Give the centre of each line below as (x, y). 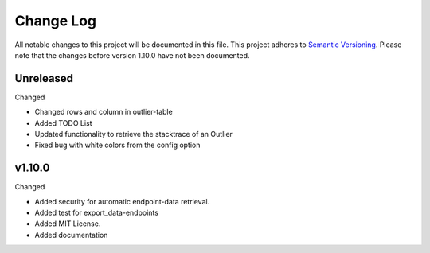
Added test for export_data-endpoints (97, 213)
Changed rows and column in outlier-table (104, 112)
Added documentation (71, 235)
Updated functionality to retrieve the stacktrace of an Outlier (133, 134)
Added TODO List (63, 123)
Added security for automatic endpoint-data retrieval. (122, 201)
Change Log (56, 21)
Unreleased (44, 78)
